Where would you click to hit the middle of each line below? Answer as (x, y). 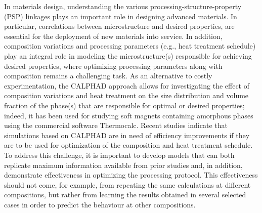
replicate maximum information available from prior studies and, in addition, (123, 165)
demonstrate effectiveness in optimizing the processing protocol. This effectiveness (131, 175)
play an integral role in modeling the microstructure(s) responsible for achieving (128, 55)
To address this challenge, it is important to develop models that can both (119, 155)
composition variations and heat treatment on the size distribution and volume (126, 95)
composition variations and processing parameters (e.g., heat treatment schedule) (130, 46)
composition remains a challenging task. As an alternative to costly (108, 76)
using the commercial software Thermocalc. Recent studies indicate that (116, 125)
